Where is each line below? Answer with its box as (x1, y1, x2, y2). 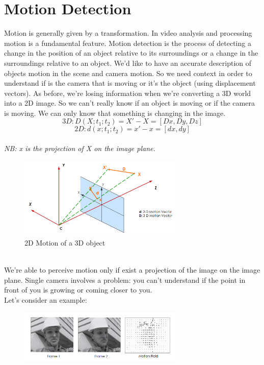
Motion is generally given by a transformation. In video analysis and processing (4, 28, 252, 38)
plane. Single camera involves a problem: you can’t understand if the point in (4, 274, 246, 285)
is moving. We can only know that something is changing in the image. (4, 107, 226, 118)
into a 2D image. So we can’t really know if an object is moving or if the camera (4, 98, 255, 108)
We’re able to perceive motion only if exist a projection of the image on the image (4, 264, 260, 275)
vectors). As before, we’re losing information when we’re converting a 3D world (4, 87, 251, 98)
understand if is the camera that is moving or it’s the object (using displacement (4, 78, 256, 88)
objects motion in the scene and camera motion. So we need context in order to (4, 67, 252, 78)
